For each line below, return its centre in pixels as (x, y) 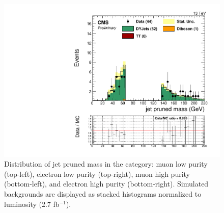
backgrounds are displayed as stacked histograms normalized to (103, 194)
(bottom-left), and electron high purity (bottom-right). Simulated (106, 184)
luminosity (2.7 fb (32, 204)
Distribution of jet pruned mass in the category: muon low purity (106, 164)
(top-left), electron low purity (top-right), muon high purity (97, 174)
